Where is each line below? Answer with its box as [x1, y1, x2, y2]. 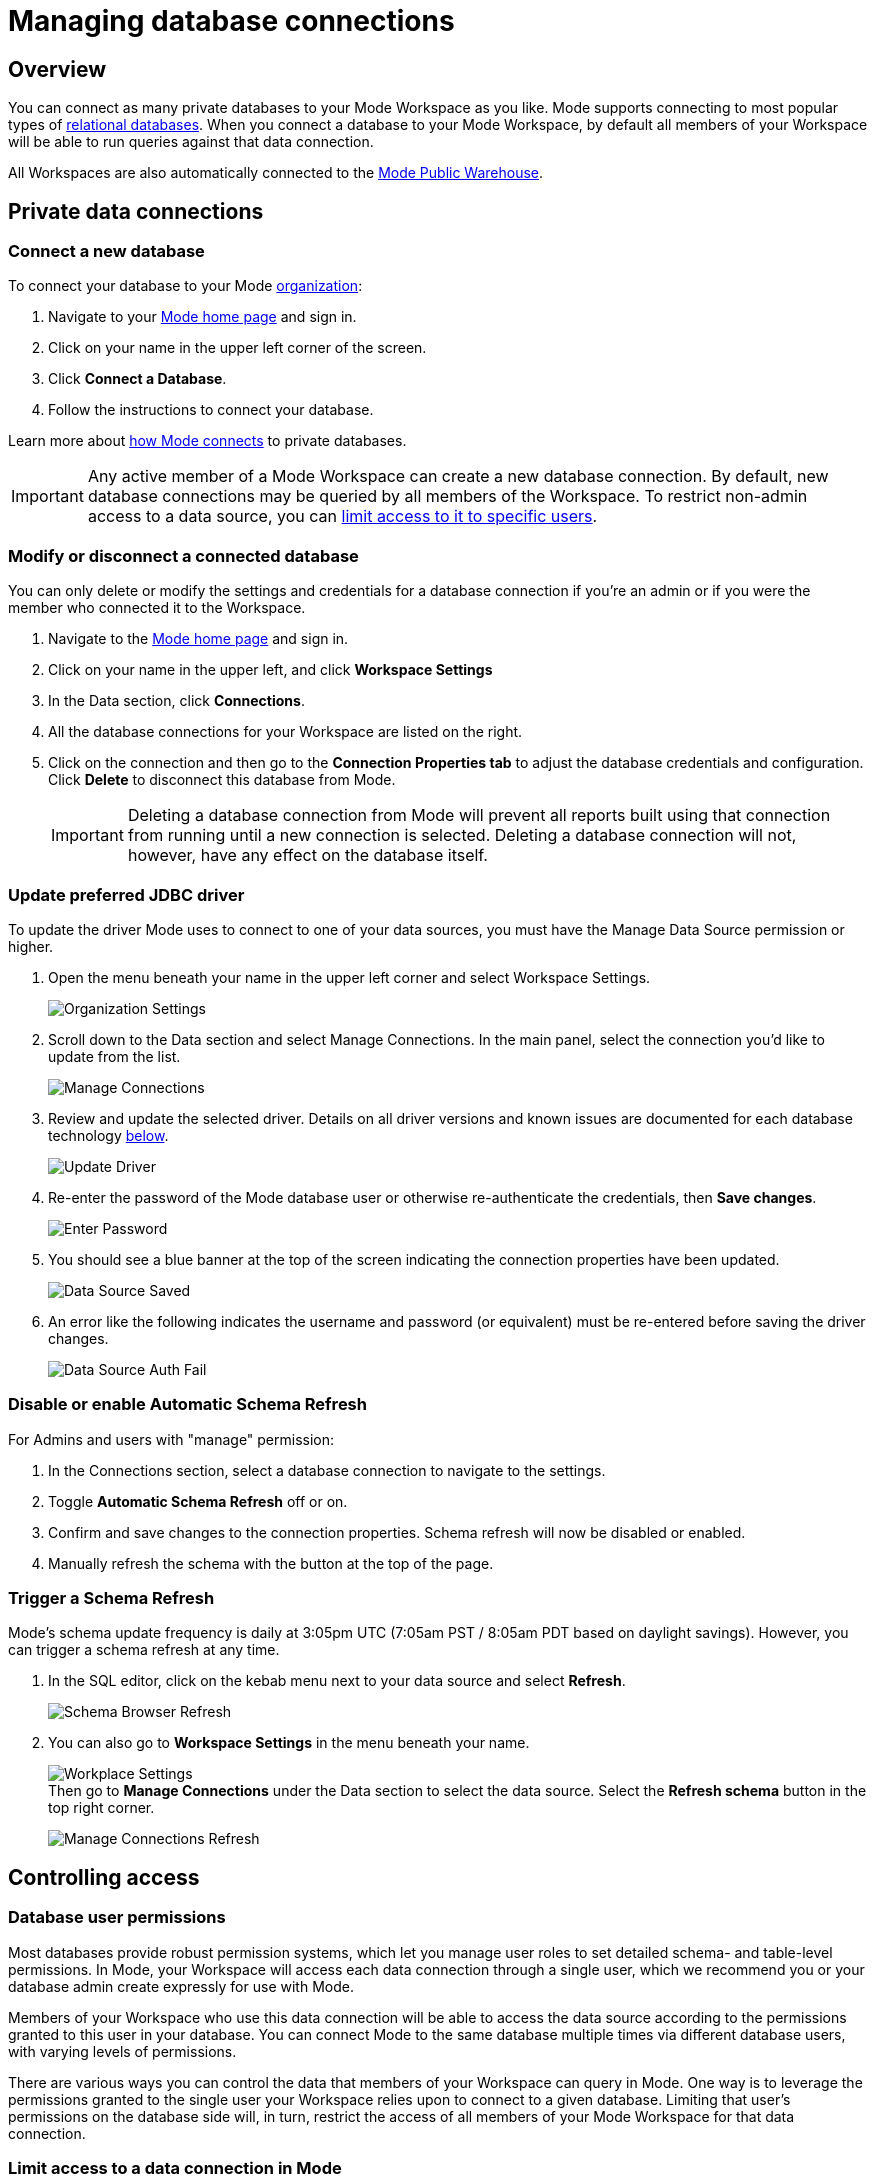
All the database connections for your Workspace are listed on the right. [48, 723, 523, 741]
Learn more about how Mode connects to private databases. [8, 432, 407, 450]
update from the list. [48, 1047, 181, 1065]
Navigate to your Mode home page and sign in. [48, 308, 357, 326]
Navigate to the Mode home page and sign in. [48, 630, 349, 648]
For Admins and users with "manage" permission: [8, 1430, 335, 1448]
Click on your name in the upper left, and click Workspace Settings [48, 661, 493, 679]
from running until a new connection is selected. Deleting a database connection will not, [127, 825, 797, 846]
